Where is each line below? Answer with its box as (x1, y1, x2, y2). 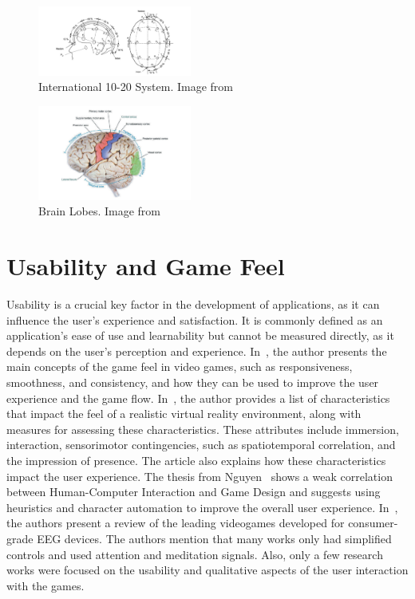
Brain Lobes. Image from (38, 203, 160, 219)
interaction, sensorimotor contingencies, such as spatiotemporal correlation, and (6, 436, 396, 453)
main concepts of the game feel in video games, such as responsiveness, (6, 358, 353, 375)
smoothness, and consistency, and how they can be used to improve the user (6, 374, 379, 391)
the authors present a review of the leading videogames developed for (6, 514, 345, 531)
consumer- (348, 514, 398, 531)
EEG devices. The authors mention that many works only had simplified (37, 530, 392, 546)
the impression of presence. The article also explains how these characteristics (6, 452, 386, 469)
